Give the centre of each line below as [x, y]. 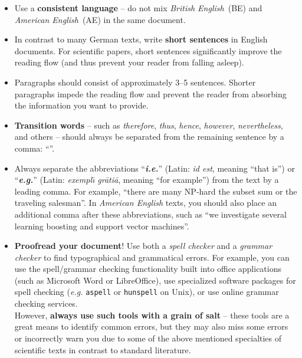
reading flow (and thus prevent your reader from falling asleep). [129, 62]
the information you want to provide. [81, 105]
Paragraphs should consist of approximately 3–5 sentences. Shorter [135, 82]
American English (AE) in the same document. [100, 19]
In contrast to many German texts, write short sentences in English [141, 39]
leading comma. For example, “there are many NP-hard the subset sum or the [156, 191]
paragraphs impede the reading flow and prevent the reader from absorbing [150, 93]
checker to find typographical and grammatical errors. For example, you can [152, 257]
